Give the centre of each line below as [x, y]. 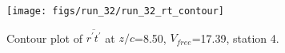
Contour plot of [44, 38]
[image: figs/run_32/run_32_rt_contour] [116, 11]
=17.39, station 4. [235, 38]
